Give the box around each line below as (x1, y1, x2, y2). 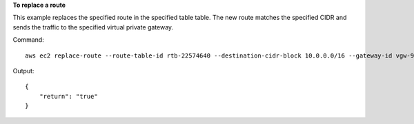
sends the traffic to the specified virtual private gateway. (12, 23, 174, 31)
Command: (12, 36, 44, 44)
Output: (12, 66, 34, 75)
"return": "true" (39, 92, 98, 100)
